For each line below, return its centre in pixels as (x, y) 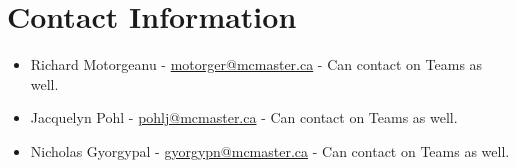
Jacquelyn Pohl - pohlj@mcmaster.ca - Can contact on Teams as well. (244, 117)
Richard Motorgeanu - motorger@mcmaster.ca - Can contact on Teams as (256, 64)
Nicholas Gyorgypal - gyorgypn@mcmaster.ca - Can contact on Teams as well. (270, 150)
